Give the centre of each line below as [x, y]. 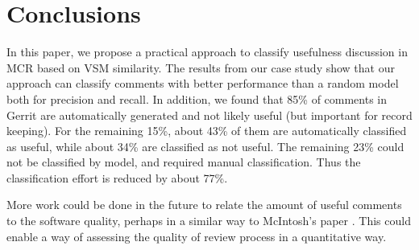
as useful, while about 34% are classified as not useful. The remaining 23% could [205, 146]
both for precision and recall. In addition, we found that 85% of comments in [197, 98]
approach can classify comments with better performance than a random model [203, 83]
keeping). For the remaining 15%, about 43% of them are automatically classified [207, 131]
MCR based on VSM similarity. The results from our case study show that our [201, 67]
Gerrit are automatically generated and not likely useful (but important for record [209, 115]
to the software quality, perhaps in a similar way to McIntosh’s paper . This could [209, 221]
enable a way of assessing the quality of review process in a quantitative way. [197, 236]
